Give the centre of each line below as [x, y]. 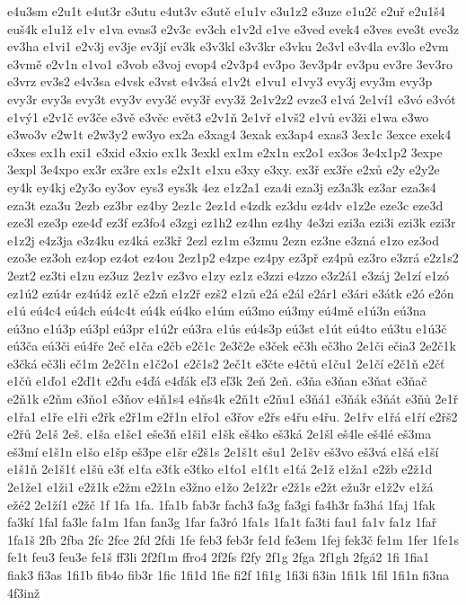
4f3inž [24, 592]
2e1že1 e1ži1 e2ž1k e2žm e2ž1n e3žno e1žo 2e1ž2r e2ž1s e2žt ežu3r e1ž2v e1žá [220, 487]
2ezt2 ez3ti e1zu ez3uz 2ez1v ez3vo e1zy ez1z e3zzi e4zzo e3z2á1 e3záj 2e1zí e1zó [229, 275]
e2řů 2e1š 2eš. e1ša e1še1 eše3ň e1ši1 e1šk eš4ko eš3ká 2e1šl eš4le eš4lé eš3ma [220, 434]
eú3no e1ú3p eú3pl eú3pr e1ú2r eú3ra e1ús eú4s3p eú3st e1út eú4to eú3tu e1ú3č [227, 328]
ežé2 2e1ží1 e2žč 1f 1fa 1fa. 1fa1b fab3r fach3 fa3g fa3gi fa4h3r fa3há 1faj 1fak [221, 504]
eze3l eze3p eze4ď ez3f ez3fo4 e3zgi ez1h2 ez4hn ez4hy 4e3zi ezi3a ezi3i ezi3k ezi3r [232, 222]
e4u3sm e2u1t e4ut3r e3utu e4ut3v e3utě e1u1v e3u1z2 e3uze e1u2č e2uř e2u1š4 [226, 11]
